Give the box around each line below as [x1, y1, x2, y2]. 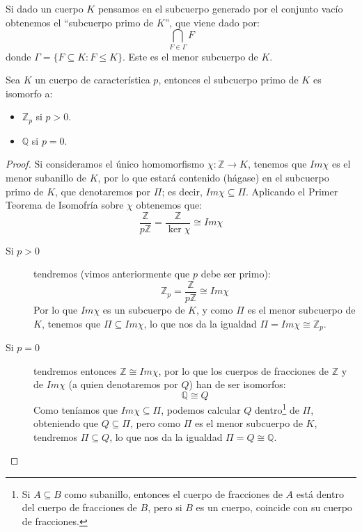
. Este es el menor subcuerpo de [122, 49, 258, 63]
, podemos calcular [161, 402, 241, 417]
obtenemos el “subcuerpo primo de [6, 15, 154, 29]
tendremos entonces [33, 363, 117, 378]
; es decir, [162, 184, 203, 198]
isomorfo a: [6, 86, 53, 100]
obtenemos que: [136, 198, 203, 212]
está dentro [296, 486, 344, 501]
